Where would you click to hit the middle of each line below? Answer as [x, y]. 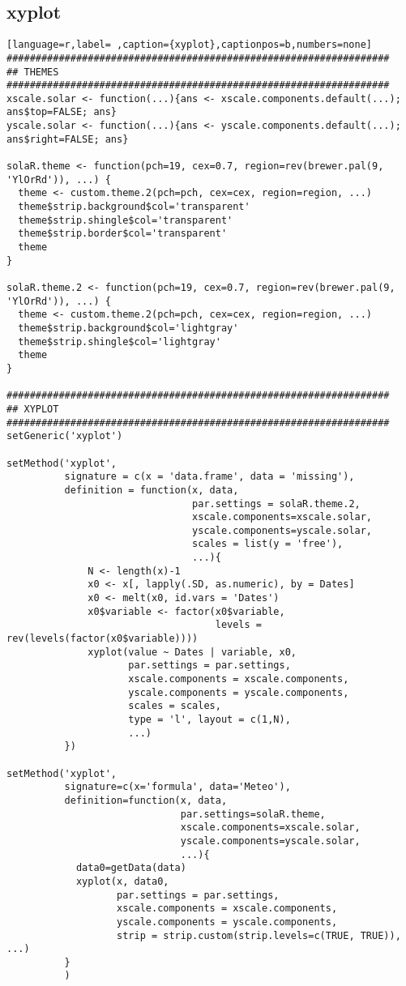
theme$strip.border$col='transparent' [123, 234]
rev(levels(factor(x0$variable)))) [103, 639]
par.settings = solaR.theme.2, [276, 504]
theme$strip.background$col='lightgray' [128, 328]
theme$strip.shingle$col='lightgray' [120, 341]
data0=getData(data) [131, 868]
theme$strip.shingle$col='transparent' [126, 220]
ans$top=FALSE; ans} [62, 112]
